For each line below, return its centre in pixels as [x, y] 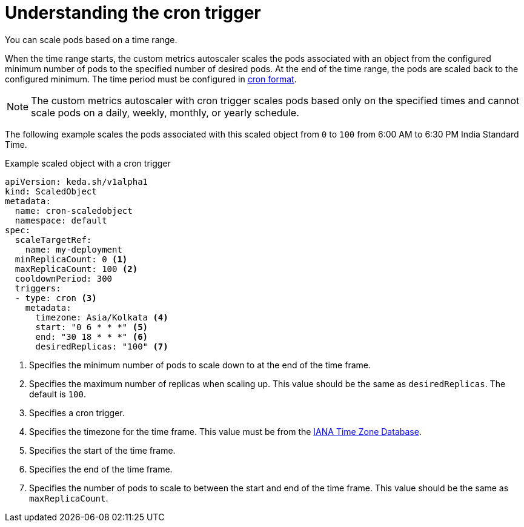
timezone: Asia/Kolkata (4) [102, 317]
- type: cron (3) [56, 298]
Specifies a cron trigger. [77, 413]
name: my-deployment [74, 249]
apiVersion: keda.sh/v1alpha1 [77, 181]
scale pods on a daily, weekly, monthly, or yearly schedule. [165, 112]
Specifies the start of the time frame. [102, 450]
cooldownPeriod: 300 [64, 278]
